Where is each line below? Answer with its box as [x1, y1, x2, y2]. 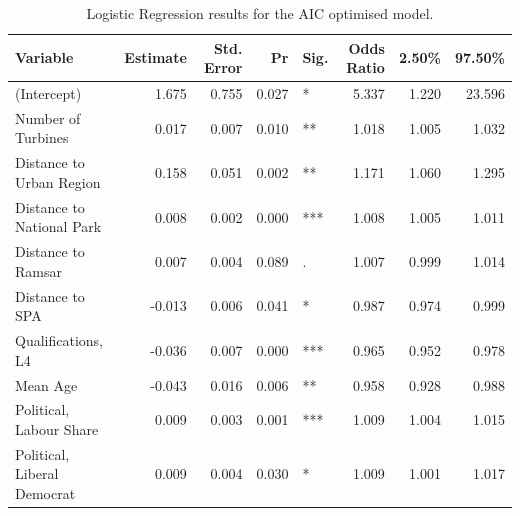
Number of [15, 107, 81, 128]
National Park [15, 216, 102, 237]
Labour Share [15, 418, 99, 439]
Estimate [124, 47, 187, 68]
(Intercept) [15, 83, 82, 104]
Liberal [15, 463, 59, 484]
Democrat [15, 482, 76, 503]
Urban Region [15, 171, 101, 192]
